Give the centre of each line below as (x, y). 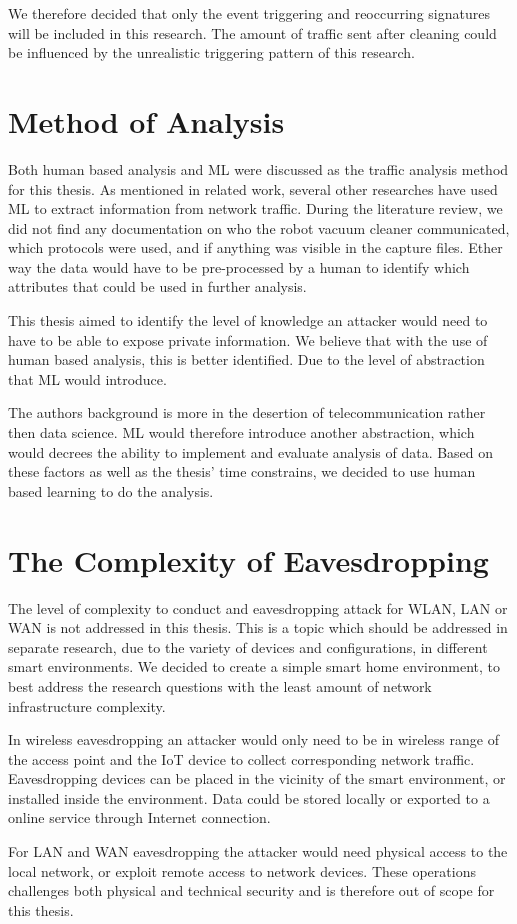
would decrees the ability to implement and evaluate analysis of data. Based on (251, 451)
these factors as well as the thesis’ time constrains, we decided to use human (242, 471)
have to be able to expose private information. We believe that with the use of (248, 339)
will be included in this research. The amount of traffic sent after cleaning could (252, 32)
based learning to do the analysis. (111, 490)
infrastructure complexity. (87, 705)
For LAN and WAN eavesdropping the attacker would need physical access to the (258, 851)
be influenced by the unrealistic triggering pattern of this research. (211, 52)
